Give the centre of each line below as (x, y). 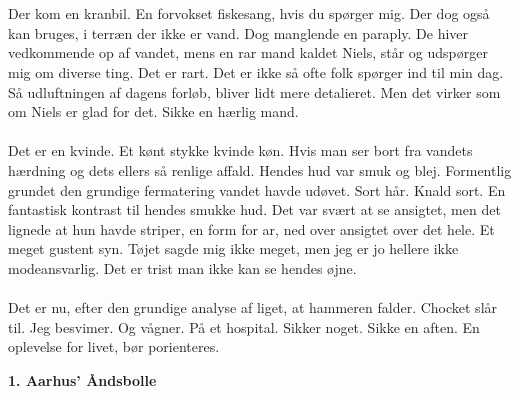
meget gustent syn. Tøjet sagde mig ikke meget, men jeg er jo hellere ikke (233, 248)
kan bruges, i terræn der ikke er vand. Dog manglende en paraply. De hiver (238, 32)
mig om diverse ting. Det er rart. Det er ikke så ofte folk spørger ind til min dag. (256, 71)
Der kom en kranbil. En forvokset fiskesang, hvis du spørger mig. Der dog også (249, 13)
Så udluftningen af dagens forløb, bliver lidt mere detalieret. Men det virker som (254, 91)
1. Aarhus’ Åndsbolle (82, 379)
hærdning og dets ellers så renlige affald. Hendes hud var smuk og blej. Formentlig (260, 169)
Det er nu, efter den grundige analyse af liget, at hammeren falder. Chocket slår (253, 307)
